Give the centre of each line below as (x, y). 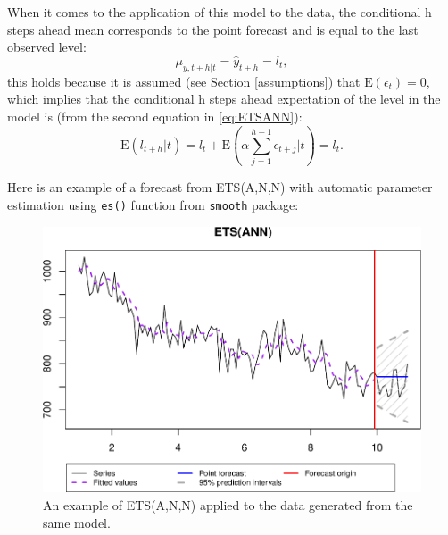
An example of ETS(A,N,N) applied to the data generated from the (228, 505)
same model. (77, 522)
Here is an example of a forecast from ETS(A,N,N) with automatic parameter (220, 187)
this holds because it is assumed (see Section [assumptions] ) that (184, 81)
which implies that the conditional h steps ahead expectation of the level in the (224, 99)
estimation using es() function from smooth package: (153, 204)
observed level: (47, 47)
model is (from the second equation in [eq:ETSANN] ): (155, 116)
